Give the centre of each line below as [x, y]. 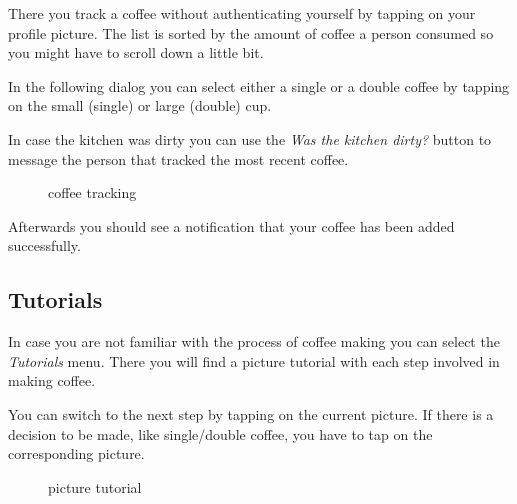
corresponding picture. [76, 453]
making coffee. [52, 380]
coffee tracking [92, 192]
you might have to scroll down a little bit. [136, 52]
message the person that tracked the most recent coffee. [178, 158]
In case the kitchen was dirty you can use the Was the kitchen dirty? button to [250, 138]
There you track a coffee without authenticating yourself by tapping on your [242, 13]
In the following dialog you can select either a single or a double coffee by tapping [259, 85]
